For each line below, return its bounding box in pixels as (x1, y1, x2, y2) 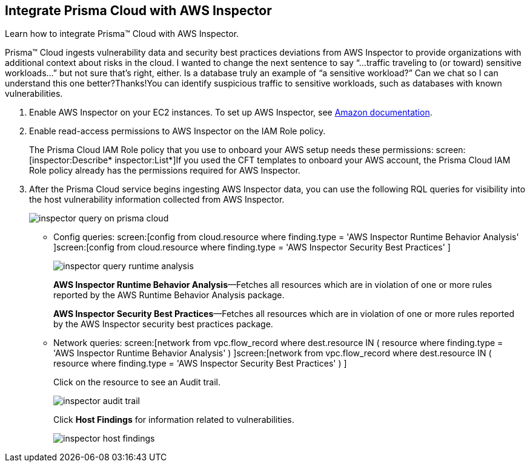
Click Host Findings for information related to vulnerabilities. (53, 414, 294, 425)
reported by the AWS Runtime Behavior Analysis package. (53, 290, 285, 301)
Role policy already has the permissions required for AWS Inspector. (29, 165, 300, 176)
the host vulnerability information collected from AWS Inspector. (29, 194, 285, 205)
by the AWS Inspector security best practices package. (53, 319, 273, 330)
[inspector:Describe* (29, 155, 113, 166)
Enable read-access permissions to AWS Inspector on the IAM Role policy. (29, 126, 326, 137)
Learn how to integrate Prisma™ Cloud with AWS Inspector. (5, 28, 239, 39)
